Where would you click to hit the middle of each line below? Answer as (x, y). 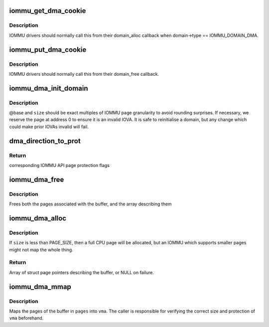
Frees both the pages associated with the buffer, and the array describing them (90, 204)
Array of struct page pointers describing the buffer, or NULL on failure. (81, 272)
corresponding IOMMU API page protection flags (59, 165)
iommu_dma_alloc (38, 218)
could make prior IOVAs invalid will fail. (49, 127)
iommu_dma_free (37, 179)
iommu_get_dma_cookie (48, 11)
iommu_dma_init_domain (49, 88)
